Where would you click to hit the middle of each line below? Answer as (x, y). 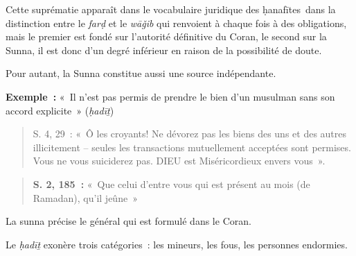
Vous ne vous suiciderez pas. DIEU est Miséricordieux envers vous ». (179, 161)
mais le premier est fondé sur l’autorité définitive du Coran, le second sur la (166, 36)
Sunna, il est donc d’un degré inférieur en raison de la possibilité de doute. (164, 50)
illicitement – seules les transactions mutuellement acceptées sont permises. (192, 147)
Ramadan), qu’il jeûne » (85, 197)
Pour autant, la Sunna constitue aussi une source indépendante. (141, 73)
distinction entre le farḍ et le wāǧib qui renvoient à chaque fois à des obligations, (176, 23)
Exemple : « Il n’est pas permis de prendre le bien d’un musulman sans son (170, 96)
